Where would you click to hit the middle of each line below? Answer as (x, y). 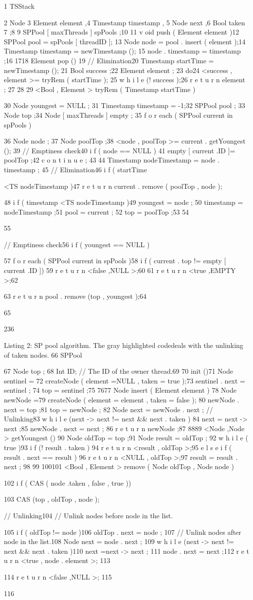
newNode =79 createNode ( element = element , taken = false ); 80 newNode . (122, 400)
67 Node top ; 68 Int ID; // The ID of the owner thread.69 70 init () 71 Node (119, 371)
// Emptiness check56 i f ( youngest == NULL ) (77, 244)
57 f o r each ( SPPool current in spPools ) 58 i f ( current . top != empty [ (115, 261)
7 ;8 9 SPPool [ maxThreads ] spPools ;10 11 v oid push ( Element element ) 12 (122, 32)
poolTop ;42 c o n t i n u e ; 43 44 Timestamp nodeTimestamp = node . (112, 160)
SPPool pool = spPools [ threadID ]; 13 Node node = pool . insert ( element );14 (125, 41)
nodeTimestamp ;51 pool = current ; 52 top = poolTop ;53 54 (97, 211)
